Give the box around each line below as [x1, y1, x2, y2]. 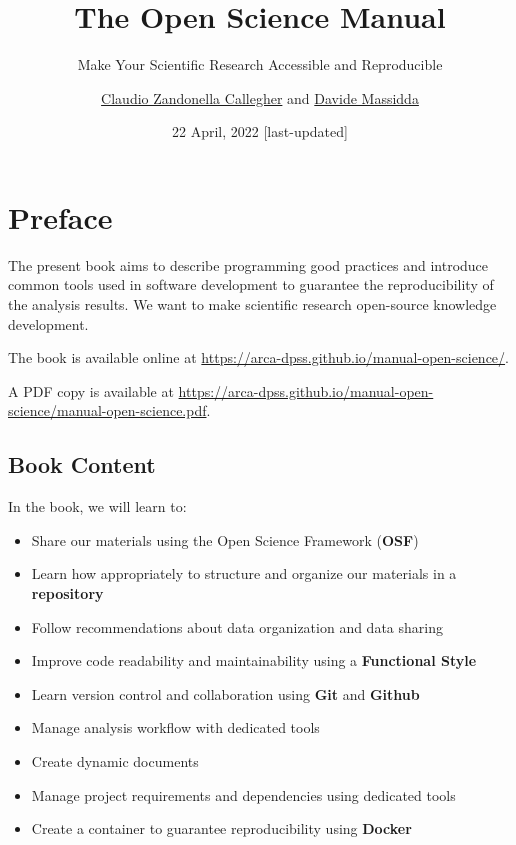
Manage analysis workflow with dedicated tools [31, 717, 320, 738]
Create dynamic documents [31, 750, 199, 771]
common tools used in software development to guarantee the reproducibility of [8, 274, 494, 295]
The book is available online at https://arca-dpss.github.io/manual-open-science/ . [8, 347, 509, 368]
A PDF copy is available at [8, 380, 174, 401]
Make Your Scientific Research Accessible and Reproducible [77, 54, 443, 75]
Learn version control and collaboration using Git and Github [31, 683, 420, 704]
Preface [8, 196, 113, 237]
